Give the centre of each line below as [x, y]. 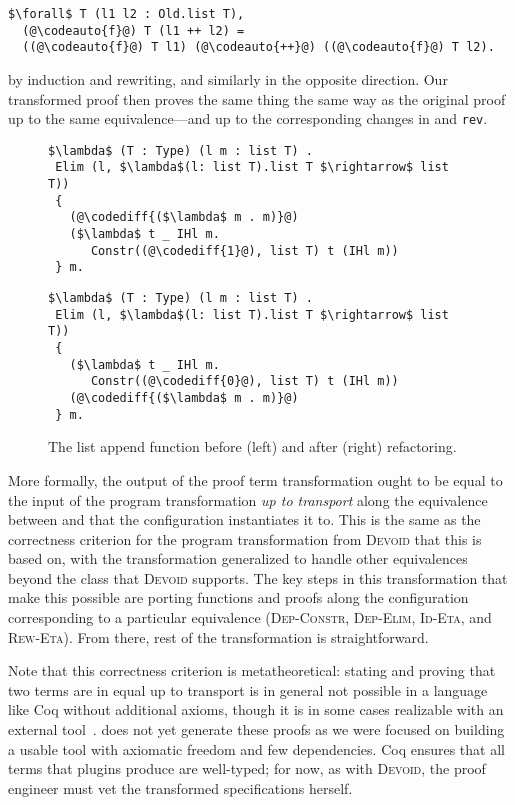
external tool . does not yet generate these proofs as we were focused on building [256, 729]
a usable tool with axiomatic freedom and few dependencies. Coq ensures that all [256, 748]
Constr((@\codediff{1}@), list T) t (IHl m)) [244, 250]
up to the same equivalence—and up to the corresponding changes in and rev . [248, 118]
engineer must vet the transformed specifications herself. [180, 787]
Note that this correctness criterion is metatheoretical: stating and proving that [252, 670]
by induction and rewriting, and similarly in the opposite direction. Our [228, 78]
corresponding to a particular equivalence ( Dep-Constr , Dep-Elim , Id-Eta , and [250, 617]
